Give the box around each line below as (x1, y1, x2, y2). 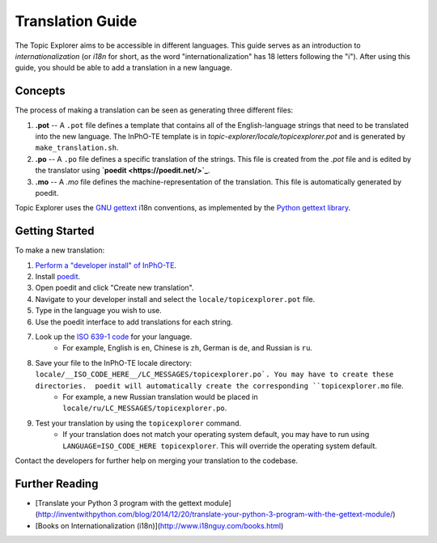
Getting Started (15, 224, 95, 238)
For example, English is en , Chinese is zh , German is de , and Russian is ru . (62, 343, 313, 353)
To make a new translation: (15, 245, 105, 255)
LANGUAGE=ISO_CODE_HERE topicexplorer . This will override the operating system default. (62, 441, 378, 451)
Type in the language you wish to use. (35, 306, 162, 316)
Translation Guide (15, 12, 138, 30)
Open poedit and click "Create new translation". (35, 283, 194, 293)
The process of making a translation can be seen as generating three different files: (15, 105, 294, 115)
